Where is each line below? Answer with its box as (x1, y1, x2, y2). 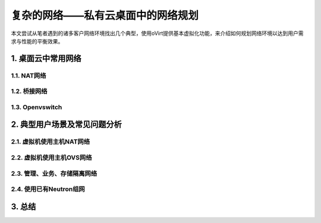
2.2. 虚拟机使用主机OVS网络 (11, 153, 92, 161)
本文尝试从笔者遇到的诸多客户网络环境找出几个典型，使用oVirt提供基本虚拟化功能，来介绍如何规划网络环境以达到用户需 (11, 30, 304, 37)
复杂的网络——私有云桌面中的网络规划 (11, 9, 199, 22)
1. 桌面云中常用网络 (11, 53, 81, 63)
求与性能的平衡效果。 (11, 37, 64, 44)
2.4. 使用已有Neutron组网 (11, 185, 86, 193)
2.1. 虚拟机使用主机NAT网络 (11, 138, 90, 146)
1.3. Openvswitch (11, 103, 62, 111)
